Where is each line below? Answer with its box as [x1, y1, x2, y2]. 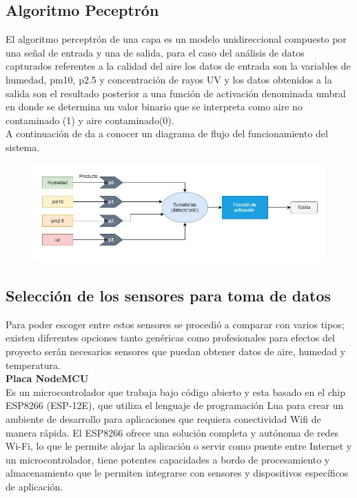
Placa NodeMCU [6, 371, 89, 386]
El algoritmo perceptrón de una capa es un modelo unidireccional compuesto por [6, 32, 347, 46]
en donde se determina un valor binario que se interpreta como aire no [6, 99, 303, 114]
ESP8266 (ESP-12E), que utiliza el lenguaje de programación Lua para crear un [6, 398, 344, 412]
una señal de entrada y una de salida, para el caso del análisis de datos [6, 45, 305, 59]
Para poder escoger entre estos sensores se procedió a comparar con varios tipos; [6, 317, 345, 331]
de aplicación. [6, 479, 63, 493]
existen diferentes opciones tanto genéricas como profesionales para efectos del [6, 330, 335, 345]
